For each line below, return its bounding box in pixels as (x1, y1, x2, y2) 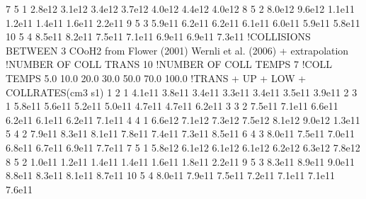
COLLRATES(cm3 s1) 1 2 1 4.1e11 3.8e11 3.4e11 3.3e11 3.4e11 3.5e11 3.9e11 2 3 (6, 84, 358, 99)
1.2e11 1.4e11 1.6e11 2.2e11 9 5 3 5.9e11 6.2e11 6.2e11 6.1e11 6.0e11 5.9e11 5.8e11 (6, 15, 360, 30)
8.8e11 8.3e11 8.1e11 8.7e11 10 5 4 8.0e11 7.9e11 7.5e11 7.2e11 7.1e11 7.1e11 (6, 168, 336, 183)
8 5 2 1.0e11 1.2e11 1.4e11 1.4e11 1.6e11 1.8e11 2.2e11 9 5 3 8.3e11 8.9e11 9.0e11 (6, 154, 355, 169)
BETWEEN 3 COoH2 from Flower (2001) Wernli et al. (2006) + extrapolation (6, 42, 349, 57)
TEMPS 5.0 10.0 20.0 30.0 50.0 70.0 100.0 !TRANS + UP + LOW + (6, 70, 307, 85)
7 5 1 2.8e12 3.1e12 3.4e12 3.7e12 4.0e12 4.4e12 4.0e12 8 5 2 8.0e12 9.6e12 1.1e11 (6, 1, 355, 16)
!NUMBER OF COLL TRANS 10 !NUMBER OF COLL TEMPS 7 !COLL (6, 57, 333, 72)
